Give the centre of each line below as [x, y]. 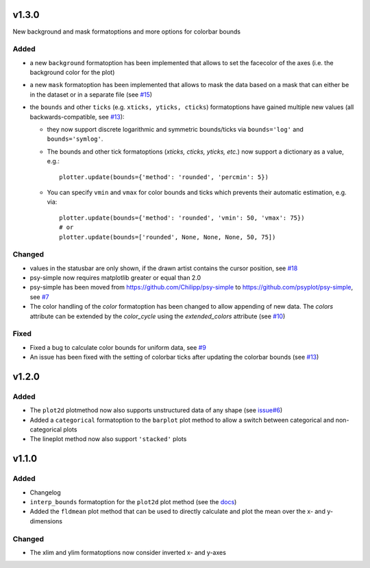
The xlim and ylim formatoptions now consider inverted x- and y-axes [128, 552]
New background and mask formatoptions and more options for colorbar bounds [127, 32]
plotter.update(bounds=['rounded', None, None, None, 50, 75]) [168, 237]
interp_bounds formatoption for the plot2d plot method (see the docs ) [133, 502]
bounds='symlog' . [75, 139]
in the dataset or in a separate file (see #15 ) [91, 94]
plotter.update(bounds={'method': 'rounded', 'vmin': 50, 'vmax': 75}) [182, 217]
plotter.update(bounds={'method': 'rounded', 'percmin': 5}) [164, 177]
